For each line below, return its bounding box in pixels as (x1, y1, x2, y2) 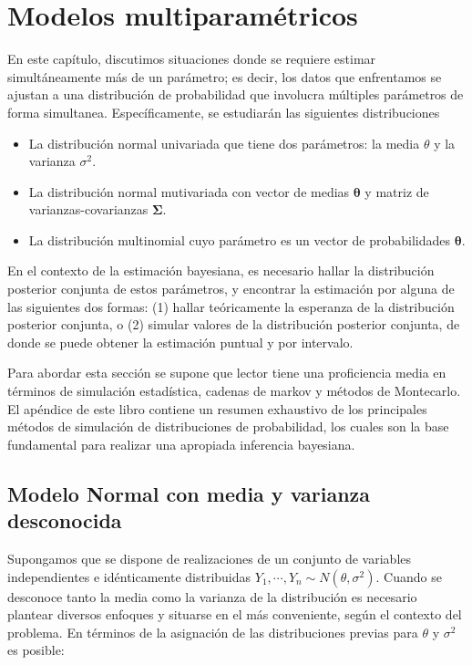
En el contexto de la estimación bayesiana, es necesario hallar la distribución (7, 261, 435, 280)
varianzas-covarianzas (28, 200, 149, 219)
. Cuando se (375, 566, 442, 586)
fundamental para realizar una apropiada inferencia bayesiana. (7, 434, 355, 453)
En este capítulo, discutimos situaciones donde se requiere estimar (7, 49, 376, 68)
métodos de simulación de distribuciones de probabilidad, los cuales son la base (7, 417, 449, 436)
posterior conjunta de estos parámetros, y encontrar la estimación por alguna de (7, 279, 455, 298)
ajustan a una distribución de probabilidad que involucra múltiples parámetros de (7, 85, 464, 104)
